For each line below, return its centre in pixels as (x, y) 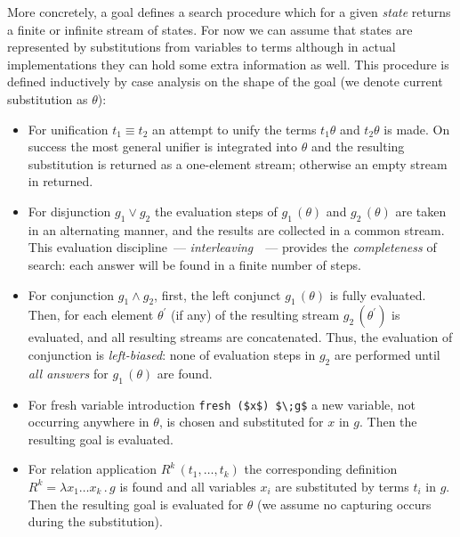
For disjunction (69, 211)
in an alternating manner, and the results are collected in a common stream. (236, 229)
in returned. (61, 181)
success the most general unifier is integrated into (163, 146)
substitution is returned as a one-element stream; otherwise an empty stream (238, 163)
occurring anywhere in (89, 422)
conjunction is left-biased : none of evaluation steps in (172, 354)
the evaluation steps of (216, 211)
